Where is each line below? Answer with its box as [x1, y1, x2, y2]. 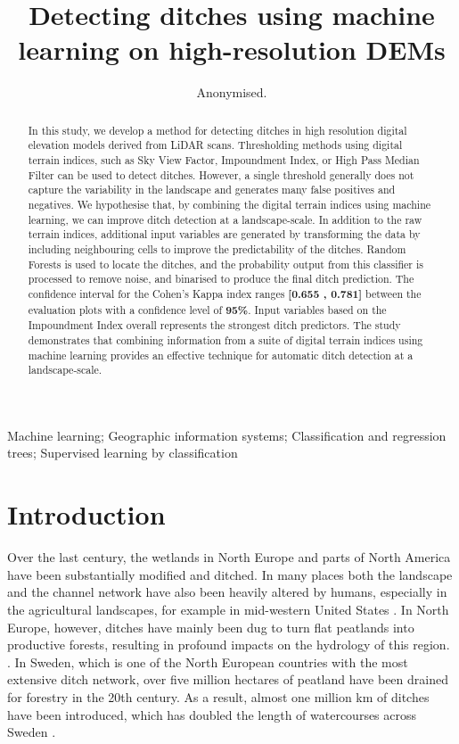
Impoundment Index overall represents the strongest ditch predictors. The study [28, 318, 401, 333]
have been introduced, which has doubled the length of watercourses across [7, 705, 417, 723]
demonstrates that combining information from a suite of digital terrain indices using [28, 332, 423, 347]
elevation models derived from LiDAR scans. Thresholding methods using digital [28, 137, 403, 153]
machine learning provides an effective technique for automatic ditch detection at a [28, 347, 414, 362]
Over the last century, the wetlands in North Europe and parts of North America [7, 548, 451, 566]
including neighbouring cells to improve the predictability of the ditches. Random [28, 241, 406, 256]
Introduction [7, 496, 166, 533]
